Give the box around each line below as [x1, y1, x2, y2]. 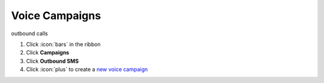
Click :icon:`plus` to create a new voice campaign [26, 66, 148, 73]
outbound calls [11, 30, 48, 37]
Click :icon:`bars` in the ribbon [26, 41, 101, 48]
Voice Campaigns [11, 9, 101, 22]
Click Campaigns [26, 49, 70, 56]
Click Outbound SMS [26, 57, 79, 64]
